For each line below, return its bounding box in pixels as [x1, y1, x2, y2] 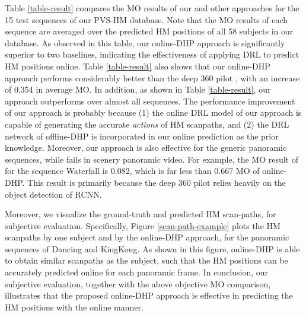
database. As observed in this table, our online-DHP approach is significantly [5, 36, 285, 49]
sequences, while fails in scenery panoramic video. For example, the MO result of [5, 153, 299, 165]
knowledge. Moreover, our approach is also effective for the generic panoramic [5, 141, 287, 154]
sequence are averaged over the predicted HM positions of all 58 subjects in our [5, 25, 294, 37]
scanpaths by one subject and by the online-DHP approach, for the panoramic [5, 231, 289, 243]
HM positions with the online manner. [5, 300, 144, 313]
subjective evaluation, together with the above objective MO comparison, [5, 277, 271, 290]
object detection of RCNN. [5, 188, 102, 200]
